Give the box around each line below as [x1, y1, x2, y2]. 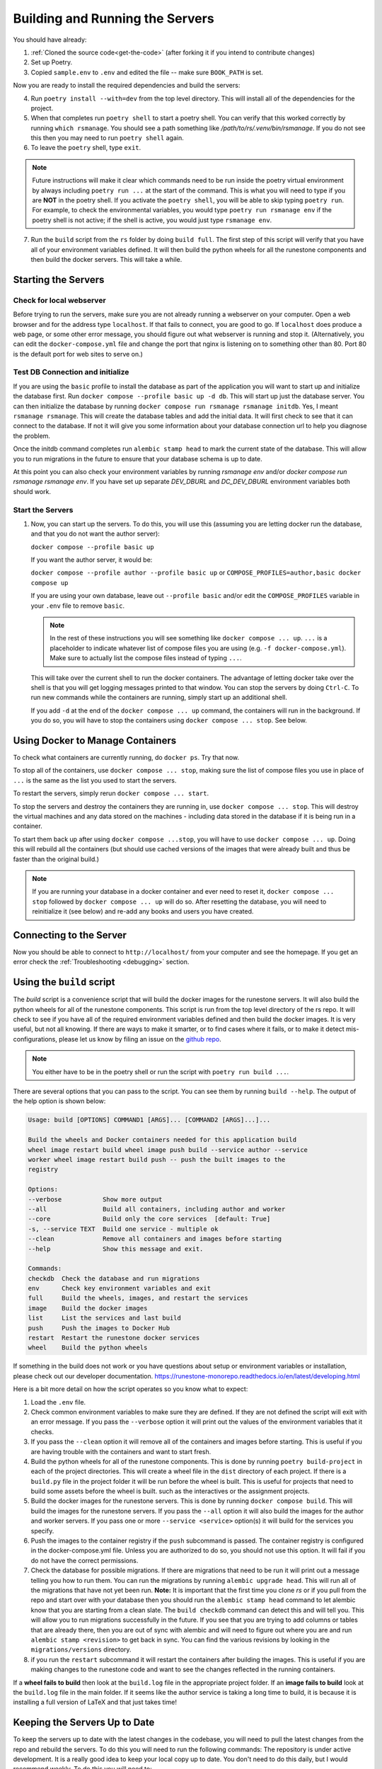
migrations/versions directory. [30, 1645, 132, 1654]
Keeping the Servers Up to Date [13, 1717, 155, 1729]
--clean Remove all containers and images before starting [28, 1235, 282, 1243]
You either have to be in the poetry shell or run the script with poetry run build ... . [32, 1067, 289, 1076]
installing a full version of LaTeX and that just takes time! [13, 1698, 177, 1707]
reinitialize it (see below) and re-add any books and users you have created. [32, 907, 254, 916]
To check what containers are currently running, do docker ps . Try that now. [13, 754, 240, 762]
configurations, [13, 1035, 58, 1043]
